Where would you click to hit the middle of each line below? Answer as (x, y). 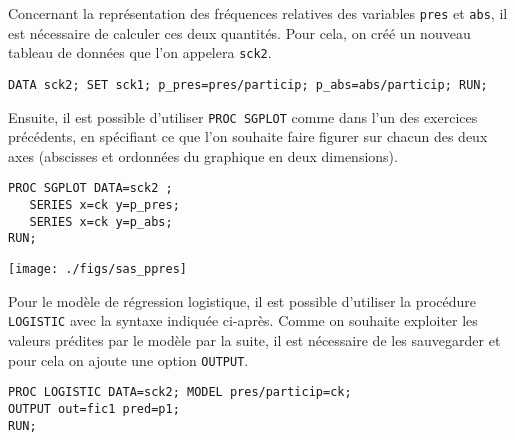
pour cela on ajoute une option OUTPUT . (128, 359)
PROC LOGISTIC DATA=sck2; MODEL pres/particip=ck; (180, 392)
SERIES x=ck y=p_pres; (104, 205)
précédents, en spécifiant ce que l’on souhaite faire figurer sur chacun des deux (248, 136)
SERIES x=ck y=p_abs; (101, 221)
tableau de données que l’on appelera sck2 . (140, 52)
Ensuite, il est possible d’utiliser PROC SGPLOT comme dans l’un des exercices (243, 116)
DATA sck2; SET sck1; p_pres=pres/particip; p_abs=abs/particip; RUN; (248, 84)
